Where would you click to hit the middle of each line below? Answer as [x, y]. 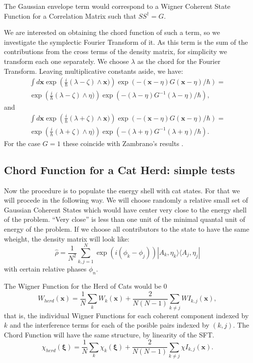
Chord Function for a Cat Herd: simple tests [120, 169]
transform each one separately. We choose [66, 61]
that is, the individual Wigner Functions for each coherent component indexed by [126, 315]
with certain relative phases [45, 269]
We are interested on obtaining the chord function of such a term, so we [112, 32]
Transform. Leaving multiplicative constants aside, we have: [94, 71]
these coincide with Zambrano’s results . [123, 143]
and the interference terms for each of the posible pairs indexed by [109, 325]
